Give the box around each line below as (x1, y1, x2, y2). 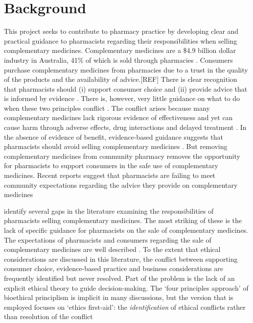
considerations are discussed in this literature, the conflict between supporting (4, 253, 238, 264)
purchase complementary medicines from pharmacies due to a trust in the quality (4, 64, 248, 75)
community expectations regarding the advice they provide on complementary (4, 179, 238, 190)
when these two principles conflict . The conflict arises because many (4, 102, 210, 113)
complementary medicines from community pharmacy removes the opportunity (4, 150, 240, 161)
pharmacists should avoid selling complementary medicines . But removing (4, 141, 228, 151)
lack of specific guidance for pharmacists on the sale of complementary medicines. (4, 225, 249, 235)
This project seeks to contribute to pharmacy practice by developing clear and (4, 26, 239, 36)
